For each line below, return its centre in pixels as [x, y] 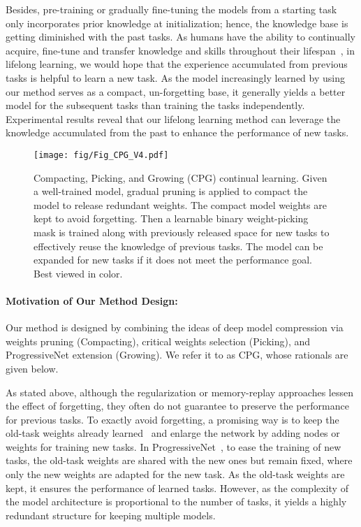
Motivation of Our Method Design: [92, 300]
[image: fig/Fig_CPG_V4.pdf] [101, 155]
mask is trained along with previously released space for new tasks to [182, 232]
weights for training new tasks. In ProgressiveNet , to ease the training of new [174, 446]
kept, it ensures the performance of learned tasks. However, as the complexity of [177, 488]
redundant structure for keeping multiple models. [111, 515]
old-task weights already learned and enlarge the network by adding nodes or [173, 433]
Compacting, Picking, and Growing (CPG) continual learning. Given [180, 177]
